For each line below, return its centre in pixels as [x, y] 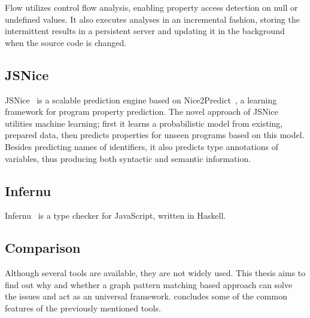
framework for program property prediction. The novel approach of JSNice [142, 111]
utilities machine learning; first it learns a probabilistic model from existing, [144, 123]
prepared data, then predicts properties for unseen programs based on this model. [155, 135]
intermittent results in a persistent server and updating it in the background [145, 31]
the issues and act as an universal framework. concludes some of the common [146, 296]
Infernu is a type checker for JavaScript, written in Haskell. [116, 215]
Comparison [43, 248]
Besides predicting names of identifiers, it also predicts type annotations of [142, 146]
